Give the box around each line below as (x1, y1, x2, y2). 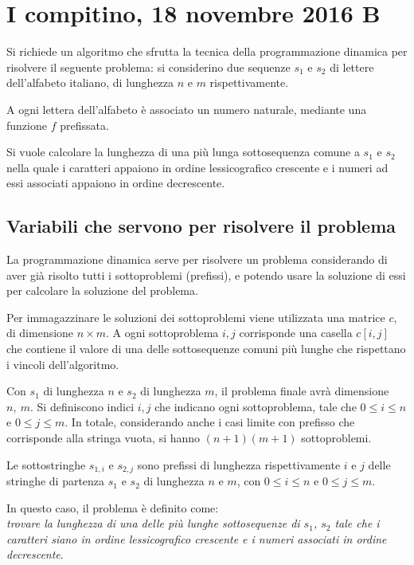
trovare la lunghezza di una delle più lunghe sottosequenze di (6, 515, 300, 532)
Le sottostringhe (6, 456, 86, 473)
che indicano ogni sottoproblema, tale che (154, 398, 357, 414)
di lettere (330, 58, 374, 75)
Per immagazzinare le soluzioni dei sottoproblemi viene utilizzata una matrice (6, 308, 385, 325)
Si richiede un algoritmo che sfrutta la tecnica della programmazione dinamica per (6, 43, 408, 60)
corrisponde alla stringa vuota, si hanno (6, 430, 201, 446)
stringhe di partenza (6, 473, 105, 489)
